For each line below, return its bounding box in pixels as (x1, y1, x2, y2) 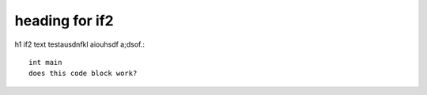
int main (28, 58, 62, 66)
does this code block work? (28, 69, 138, 78)
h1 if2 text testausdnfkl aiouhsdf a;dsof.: (14, 40, 145, 49)
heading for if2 (14, 12, 114, 29)
